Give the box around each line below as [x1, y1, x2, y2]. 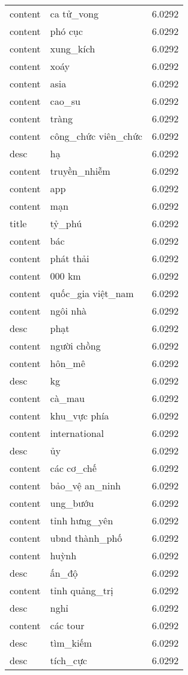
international [50, 426, 104, 440]
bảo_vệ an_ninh [50, 479, 121, 492]
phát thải [50, 251, 89, 265]
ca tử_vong [50, 7, 99, 20]
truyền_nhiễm [50, 164, 111, 178]
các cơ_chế [50, 461, 97, 475]
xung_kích [50, 42, 96, 55]
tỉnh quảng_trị [50, 583, 114, 597]
